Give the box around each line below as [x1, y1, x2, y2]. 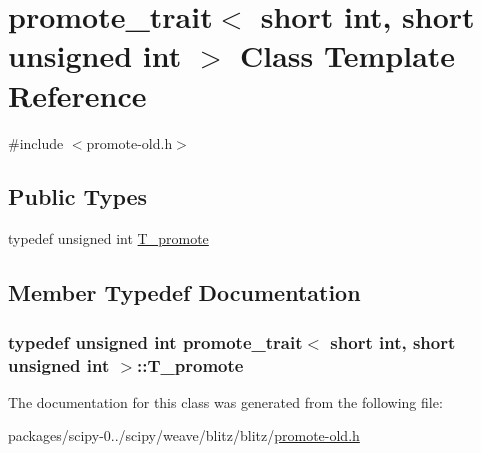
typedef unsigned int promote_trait [8, 329, 303, 354]
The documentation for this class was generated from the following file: [8, 391, 443, 412]
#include [8, 132, 64, 153]
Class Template [240, 35, 456, 76]
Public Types [8, 181, 148, 212]
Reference [8, 74, 147, 115]
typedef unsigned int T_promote [8, 228, 209, 249]
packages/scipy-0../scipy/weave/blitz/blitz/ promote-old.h [8, 425, 360, 446]
